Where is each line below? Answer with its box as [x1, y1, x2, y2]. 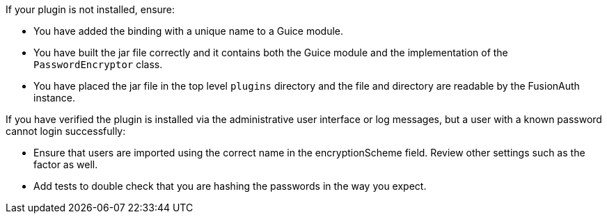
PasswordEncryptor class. [33, 58, 163, 70]
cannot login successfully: [6, 125, 126, 137]
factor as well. [33, 159, 98, 170]
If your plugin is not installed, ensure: [6, 3, 175, 15]
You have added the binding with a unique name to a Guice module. [33, 25, 344, 37]
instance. [33, 92, 76, 104]
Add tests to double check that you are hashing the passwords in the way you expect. [33, 180, 427, 192]
